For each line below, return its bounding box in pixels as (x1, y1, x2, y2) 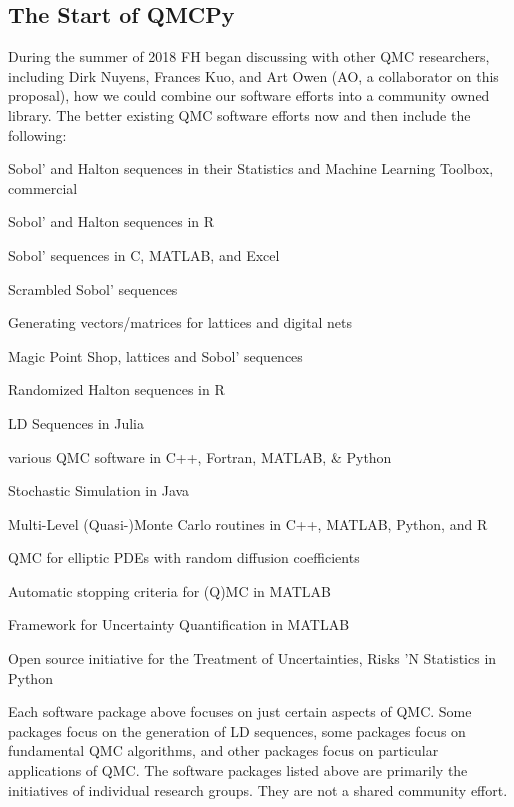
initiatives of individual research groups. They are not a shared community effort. (8, 779, 508, 800)
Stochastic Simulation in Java (8, 480, 190, 501)
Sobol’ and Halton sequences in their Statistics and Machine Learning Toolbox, (8, 158, 494, 179)
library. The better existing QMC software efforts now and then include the (8, 104, 471, 125)
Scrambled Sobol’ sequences (8, 278, 178, 299)
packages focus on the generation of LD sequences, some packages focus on (8, 720, 466, 741)
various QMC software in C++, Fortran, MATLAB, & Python (8, 446, 392, 467)
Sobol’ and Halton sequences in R (8, 211, 215, 232)
